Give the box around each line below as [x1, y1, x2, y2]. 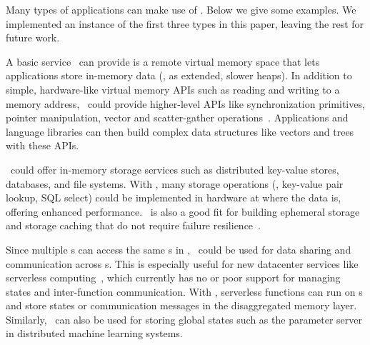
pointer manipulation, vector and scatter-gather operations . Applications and [6, 110, 349, 125]
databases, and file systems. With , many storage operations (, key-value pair [6, 176, 344, 191]
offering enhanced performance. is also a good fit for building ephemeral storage [6, 204, 360, 219]
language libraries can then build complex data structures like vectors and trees [6, 124, 354, 139]
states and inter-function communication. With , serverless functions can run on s [6, 284, 363, 299]
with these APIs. [6, 138, 79, 153]
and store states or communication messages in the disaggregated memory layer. [6, 298, 357, 313]
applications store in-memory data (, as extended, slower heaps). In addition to [6, 68, 352, 83]
